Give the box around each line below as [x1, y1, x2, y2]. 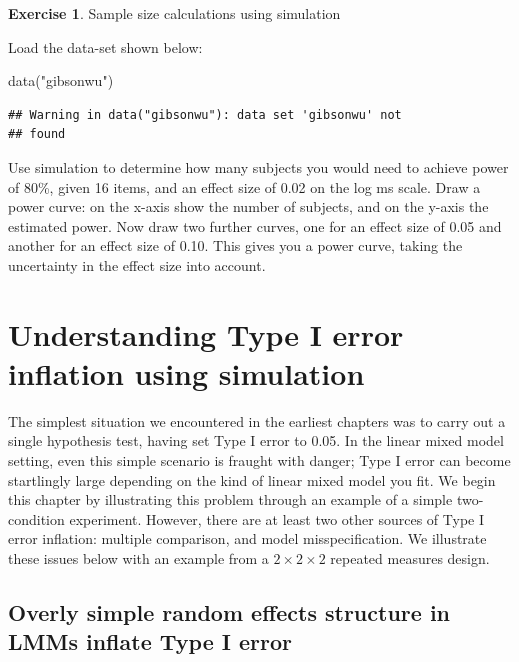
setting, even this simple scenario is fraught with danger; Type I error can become [8, 450, 511, 471]
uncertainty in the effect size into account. [8, 254, 266, 275]
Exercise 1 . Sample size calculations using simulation [8, 3, 341, 23]
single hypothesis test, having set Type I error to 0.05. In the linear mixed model [8, 430, 504, 451]
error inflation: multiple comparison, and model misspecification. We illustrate [8, 528, 487, 549]
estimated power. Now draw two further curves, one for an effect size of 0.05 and [8, 215, 502, 236]
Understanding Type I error [8, 313, 404, 354]
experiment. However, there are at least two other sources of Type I [69, 508, 485, 529]
